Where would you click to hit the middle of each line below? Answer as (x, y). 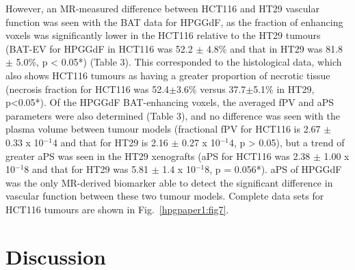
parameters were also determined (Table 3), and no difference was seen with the (173, 115)
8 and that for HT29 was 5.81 (87, 169)
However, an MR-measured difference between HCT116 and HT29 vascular (162, 8)
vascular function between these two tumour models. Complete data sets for (165, 196)
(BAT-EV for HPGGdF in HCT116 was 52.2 (99, 48)
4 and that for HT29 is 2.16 (110, 142)
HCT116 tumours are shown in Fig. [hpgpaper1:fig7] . (117, 209)
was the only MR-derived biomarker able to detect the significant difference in (169, 182)
